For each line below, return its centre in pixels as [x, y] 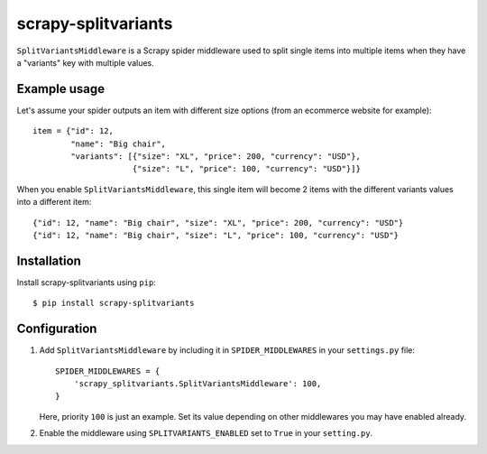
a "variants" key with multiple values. [85, 62]
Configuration [57, 329]
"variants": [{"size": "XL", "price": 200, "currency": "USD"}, [216, 157]
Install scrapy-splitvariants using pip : [87, 282]
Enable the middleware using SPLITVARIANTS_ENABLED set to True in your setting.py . [206, 433]
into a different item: [54, 202]
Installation [49, 260]
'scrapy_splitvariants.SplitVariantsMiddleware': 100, [198, 383]
